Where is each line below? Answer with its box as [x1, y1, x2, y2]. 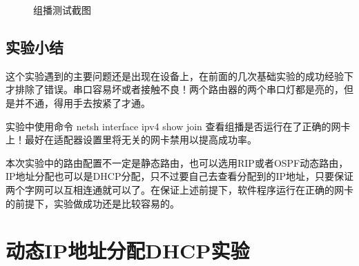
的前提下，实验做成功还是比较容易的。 [6, 196, 179, 210]
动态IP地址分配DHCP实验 [6, 236, 250, 265]
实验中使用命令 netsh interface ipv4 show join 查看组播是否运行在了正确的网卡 [6, 119, 351, 133]
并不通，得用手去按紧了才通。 [14, 95, 151, 110]
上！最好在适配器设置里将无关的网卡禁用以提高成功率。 [6, 132, 257, 147]
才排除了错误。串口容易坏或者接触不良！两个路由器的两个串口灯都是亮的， [6, 82, 344, 96]
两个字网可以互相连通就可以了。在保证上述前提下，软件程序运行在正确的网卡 [6, 182, 353, 196]
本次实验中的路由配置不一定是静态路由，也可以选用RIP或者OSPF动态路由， [6, 155, 349, 170]
